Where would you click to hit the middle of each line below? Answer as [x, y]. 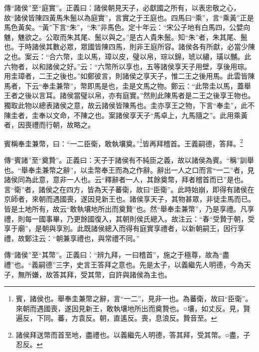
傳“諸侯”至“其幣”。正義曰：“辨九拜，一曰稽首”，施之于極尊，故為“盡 [117, 255]
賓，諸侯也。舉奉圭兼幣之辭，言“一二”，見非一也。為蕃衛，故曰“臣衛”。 [134, 298]
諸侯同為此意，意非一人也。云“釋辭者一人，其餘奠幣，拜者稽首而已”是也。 [126, 179]
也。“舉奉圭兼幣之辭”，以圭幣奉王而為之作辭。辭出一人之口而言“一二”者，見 [129, 170]
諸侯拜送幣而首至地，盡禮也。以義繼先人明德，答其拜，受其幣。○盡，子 [133, 334]
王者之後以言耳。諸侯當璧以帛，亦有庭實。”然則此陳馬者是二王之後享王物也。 [129, 95]
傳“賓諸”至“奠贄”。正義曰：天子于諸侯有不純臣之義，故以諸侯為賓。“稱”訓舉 [129, 160]
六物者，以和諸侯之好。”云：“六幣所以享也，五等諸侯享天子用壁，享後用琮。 [128, 66]
